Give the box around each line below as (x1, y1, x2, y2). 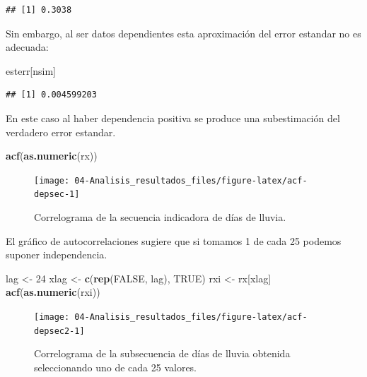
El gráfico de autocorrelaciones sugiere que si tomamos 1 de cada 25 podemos (6, 233, 342, 248)
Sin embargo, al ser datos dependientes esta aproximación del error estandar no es (6, 25, 361, 40)
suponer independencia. (6, 247, 107, 262)
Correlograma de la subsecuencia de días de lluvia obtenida (34, 346, 291, 361)
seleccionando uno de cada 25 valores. (34, 359, 197, 374)
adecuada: (6, 40, 49, 54)
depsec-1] (34, 189, 80, 200)
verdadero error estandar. (6, 124, 116, 139)
